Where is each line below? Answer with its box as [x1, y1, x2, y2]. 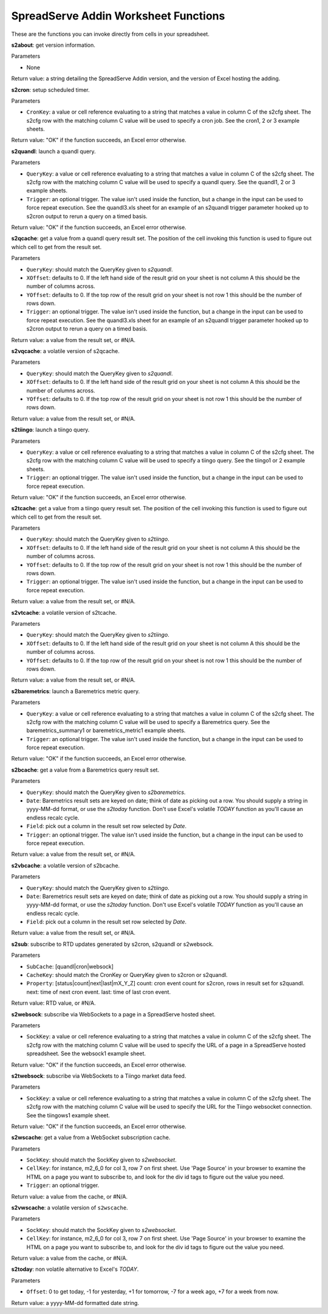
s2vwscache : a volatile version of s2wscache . [11, 1204, 128, 1211]
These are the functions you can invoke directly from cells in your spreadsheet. [11, 30, 210, 38]
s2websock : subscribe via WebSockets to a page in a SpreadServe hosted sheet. [11, 1010, 216, 1018]
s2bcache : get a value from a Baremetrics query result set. [11, 766, 160, 773]
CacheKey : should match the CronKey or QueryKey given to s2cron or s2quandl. [26, 971, 228, 979]
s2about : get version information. [11, 41, 95, 49]
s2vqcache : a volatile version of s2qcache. [11, 347, 120, 355]
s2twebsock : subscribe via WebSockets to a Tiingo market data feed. [11, 1072, 186, 1080]
